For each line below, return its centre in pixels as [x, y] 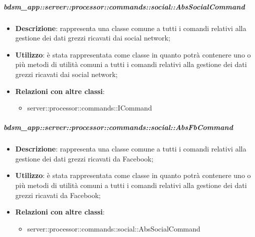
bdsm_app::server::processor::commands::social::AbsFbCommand [118, 127]
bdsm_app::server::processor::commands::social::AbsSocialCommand [124, 6]
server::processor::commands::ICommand [90, 108]
